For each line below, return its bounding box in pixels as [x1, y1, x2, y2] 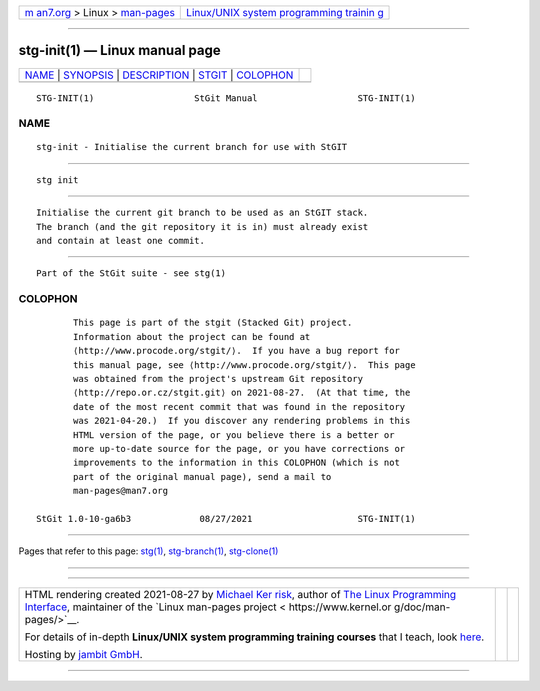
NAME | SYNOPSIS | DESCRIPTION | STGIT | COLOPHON [24, 68, 294, 82]
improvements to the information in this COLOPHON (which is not [73, 457, 400, 469]
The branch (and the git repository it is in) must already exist [36, 221, 369, 232]
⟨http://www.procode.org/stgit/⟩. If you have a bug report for [73, 345, 400, 357]
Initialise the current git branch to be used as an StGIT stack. [36, 207, 369, 219]
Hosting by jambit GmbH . [24, 647, 144, 661]
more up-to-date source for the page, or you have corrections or [73, 443, 406, 454]
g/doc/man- [393, 600, 451, 614]
